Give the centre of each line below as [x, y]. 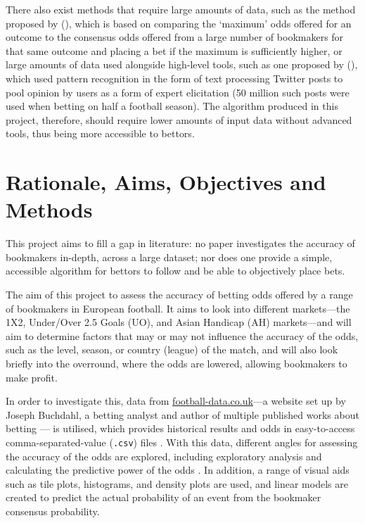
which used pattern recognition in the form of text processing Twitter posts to [174, 78]
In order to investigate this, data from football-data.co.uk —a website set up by [176, 401]
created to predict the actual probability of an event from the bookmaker [164, 497]
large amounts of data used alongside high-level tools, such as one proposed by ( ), [182, 64]
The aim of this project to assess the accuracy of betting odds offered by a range [179, 295]
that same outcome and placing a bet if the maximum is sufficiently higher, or [174, 50]
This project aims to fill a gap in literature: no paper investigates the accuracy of [180, 243]
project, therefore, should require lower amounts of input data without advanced [179, 119]
